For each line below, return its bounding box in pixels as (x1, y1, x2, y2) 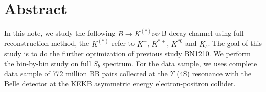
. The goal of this (208, 38, 262, 49)
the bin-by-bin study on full (4, 58, 91, 68)
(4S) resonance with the (176, 68, 251, 79)
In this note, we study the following (4, 28, 116, 38)
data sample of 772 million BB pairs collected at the (4, 68, 168, 79)
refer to (112, 38, 135, 49)
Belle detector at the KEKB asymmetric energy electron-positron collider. (4, 78, 236, 88)
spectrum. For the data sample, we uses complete (102, 58, 257, 68)
